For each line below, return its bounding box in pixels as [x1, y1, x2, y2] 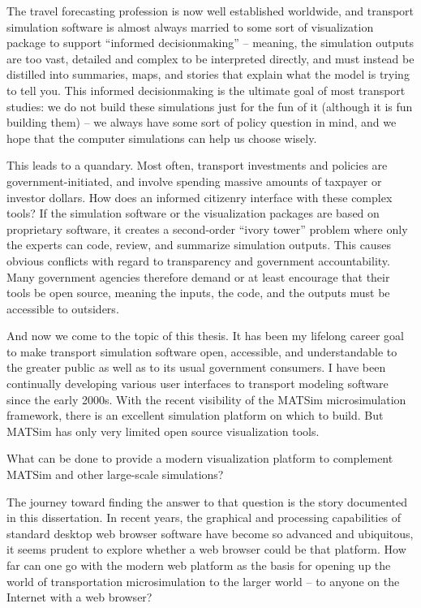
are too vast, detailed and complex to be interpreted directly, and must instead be [6, 50, 415, 67]
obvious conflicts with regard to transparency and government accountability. [6, 252, 390, 269]
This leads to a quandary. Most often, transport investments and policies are [6, 157, 388, 174]
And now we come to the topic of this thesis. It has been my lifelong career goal [6, 327, 404, 344]
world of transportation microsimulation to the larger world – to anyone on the [6, 572, 400, 589]
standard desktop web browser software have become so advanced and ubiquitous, [6, 524, 414, 541]
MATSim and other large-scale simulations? [6, 466, 224, 483]
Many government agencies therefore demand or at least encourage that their [6, 268, 390, 285]
